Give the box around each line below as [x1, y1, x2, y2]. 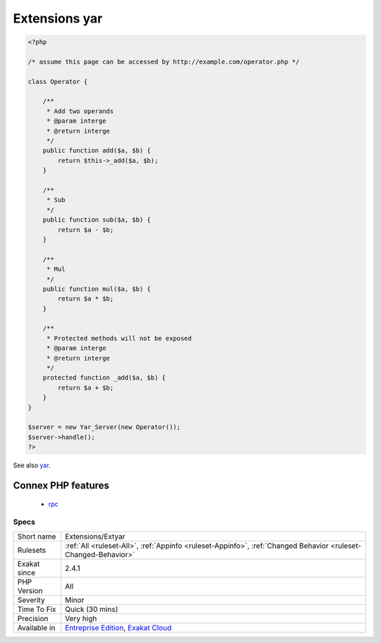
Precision [17, 613, 49, 623]
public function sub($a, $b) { [42, 216, 151, 224]
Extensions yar [13, 11, 103, 26]
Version [17, 586, 43, 596]
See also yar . [13, 461, 51, 469]
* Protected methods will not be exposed [46, 334, 192, 342]
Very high [64, 613, 97, 623]
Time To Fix [17, 604, 56, 614]
